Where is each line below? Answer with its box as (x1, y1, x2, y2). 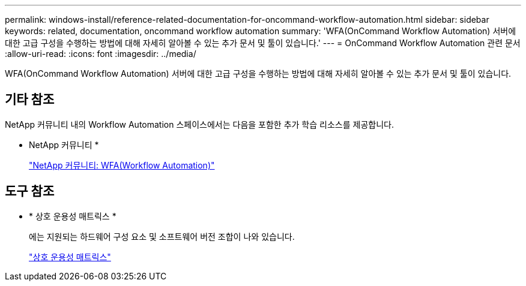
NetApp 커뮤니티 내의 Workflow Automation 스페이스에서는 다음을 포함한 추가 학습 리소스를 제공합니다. (5, 119, 394, 130)
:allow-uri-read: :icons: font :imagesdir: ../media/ (5, 49, 196, 59)
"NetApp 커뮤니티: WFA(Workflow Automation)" (29, 159, 215, 170)
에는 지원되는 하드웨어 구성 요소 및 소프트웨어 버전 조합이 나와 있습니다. (29, 231, 295, 242)
